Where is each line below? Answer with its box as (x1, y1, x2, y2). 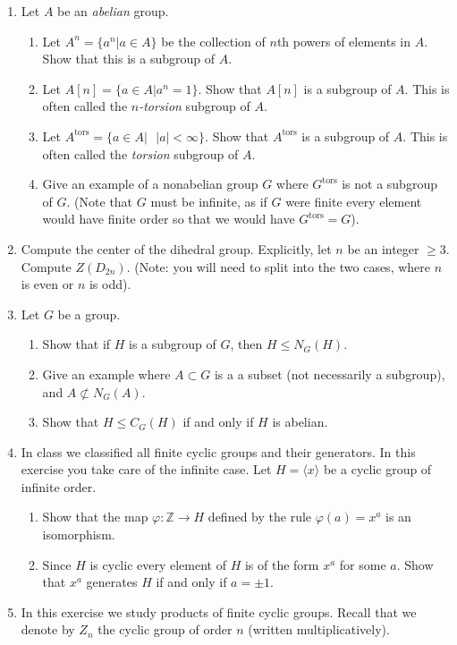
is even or (21, 275, 74, 293)
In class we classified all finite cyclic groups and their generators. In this (21, 442, 416, 461)
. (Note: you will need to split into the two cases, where (126, 257, 431, 276)
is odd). (89, 275, 131, 293)
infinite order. (21, 477, 97, 496)
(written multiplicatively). (248, 620, 390, 639)
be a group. (57, 304, 121, 323)
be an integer (347, 239, 419, 258)
